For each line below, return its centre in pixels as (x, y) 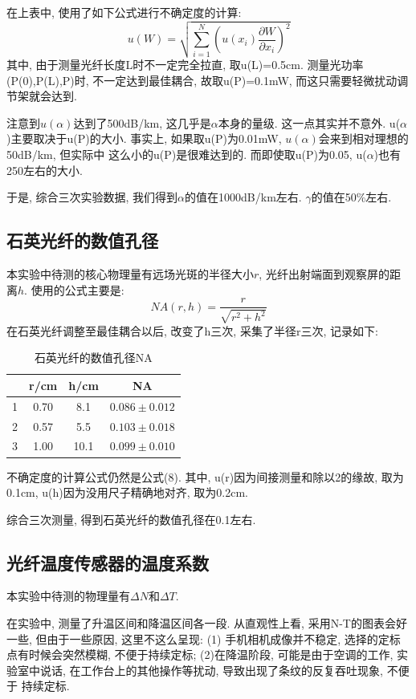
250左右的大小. (45, 170)
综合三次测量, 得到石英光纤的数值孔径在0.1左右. (131, 519)
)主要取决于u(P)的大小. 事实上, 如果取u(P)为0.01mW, (144, 138)
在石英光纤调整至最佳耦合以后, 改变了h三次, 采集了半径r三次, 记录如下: (192, 330)
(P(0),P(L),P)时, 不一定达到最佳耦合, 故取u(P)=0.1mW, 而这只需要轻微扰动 (202, 80)
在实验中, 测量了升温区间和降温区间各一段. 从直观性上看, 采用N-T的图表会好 (207, 623)
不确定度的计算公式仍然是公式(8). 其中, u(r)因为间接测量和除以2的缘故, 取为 (205, 476)
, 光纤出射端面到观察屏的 (324, 274)
